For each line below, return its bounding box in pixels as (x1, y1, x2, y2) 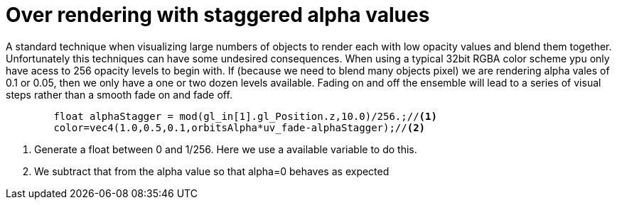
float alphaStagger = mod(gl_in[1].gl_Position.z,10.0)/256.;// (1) (53, 110, 437, 122)
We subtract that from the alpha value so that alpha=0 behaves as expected (34, 165, 390, 177)
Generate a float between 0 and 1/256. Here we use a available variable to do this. (34, 143, 417, 155)
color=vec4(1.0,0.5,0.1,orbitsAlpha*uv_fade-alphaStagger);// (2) (53, 121, 426, 133)
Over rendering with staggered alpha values (6, 3, 430, 27)
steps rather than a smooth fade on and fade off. (6, 88, 232, 101)
